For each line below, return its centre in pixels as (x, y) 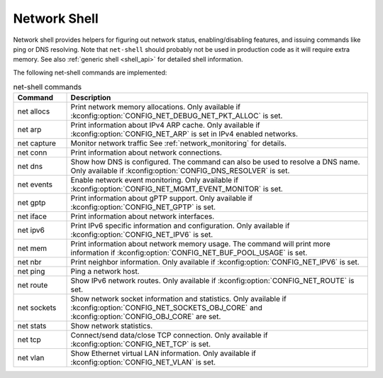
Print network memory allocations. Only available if (156, 107)
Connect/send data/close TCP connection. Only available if (169, 335)
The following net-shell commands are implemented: (90, 72)
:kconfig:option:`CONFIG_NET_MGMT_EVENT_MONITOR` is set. (177, 189)
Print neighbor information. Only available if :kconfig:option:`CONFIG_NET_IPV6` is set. (215, 262)
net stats (32, 326)
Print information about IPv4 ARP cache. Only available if (165, 126)
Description (91, 98)
